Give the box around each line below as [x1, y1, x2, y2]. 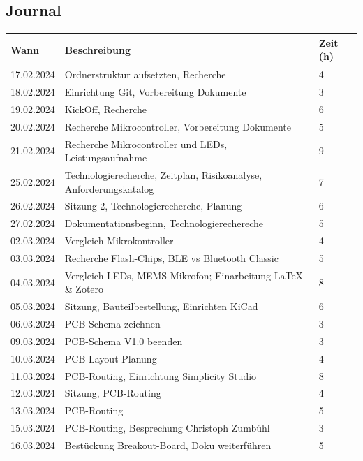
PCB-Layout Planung [64, 351, 157, 365]
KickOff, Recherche [64, 101, 147, 116]
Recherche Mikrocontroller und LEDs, [64, 136, 228, 151]
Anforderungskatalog [64, 181, 154, 196]
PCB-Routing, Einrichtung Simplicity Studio [64, 368, 257, 383]
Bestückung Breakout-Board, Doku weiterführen [64, 437, 272, 452]
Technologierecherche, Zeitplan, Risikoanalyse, [64, 167, 262, 182]
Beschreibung [64, 42, 131, 57]
